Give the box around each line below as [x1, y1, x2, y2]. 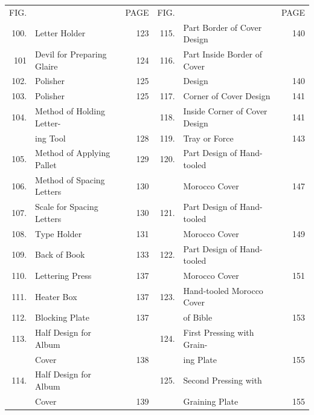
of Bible [183, 311, 213, 324]
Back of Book [35, 248, 85, 261]
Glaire [35, 59, 58, 72]
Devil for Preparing [35, 48, 107, 60]
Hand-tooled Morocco [183, 284, 263, 296]
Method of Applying [35, 146, 111, 159]
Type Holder [35, 227, 82, 240]
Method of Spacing [35, 173, 105, 186]
